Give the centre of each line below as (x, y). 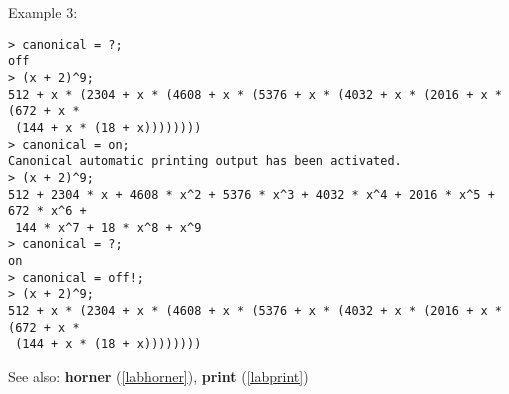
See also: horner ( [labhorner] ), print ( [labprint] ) (158, 376)
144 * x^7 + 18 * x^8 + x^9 (108, 227)
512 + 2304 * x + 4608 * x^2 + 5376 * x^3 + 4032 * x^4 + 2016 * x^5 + (251, 194)
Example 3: (43, 12)
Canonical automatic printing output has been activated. (205, 161)
